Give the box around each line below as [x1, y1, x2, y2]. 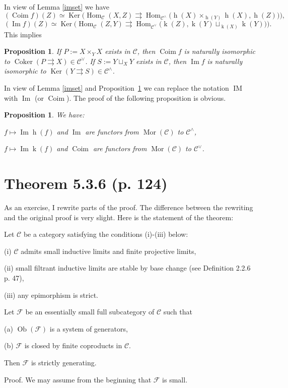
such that [163, 306, 192, 317]
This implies [4, 29, 42, 39]
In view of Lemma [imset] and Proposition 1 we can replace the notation [4, 83, 229, 93]
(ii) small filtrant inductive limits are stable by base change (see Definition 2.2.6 [4, 263, 251, 273]
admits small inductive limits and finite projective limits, [21, 245, 196, 256]
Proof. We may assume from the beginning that [4, 374, 152, 384]
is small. [162, 374, 188, 384]
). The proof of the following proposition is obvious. [66, 92, 226, 103]
